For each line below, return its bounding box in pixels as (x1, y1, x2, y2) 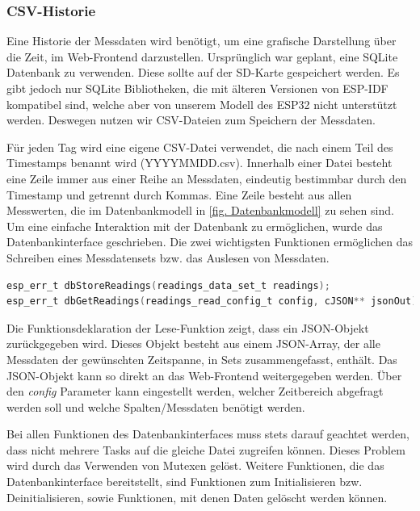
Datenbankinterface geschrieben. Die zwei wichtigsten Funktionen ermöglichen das (6, 233, 413, 250)
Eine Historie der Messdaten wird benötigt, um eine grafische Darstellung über (6, 32, 397, 49)
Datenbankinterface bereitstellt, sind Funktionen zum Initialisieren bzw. (6, 473, 363, 490)
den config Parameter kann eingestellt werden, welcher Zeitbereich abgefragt (6, 383, 384, 400)
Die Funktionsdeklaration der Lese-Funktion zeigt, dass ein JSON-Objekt (6, 319, 369, 336)
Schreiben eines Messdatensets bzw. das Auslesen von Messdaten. (6, 249, 330, 266)
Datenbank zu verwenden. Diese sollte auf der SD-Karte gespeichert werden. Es (6, 64, 400, 81)
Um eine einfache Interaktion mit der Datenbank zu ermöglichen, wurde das (6, 217, 383, 234)
